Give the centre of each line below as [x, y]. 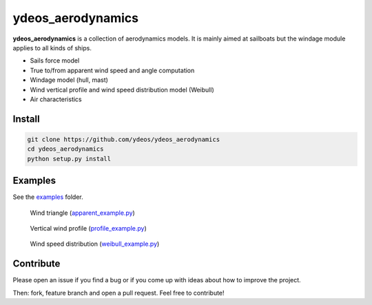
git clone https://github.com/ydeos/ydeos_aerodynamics [124, 139]
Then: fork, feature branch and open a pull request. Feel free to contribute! [118, 293]
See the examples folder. [48, 197]
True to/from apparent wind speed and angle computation [112, 70]
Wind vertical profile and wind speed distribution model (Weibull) [122, 90]
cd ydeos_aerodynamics [65, 149]
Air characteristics [56, 99]
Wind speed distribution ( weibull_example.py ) [95, 244]
